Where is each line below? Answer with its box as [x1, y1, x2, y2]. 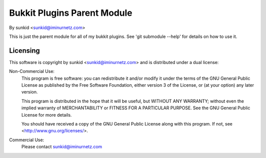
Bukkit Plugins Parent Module [9, 7, 133, 18]
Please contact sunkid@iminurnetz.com [21, 144, 102, 150]
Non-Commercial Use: [9, 68, 55, 74]
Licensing [9, 46, 40, 55]
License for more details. [21, 112, 72, 118]
